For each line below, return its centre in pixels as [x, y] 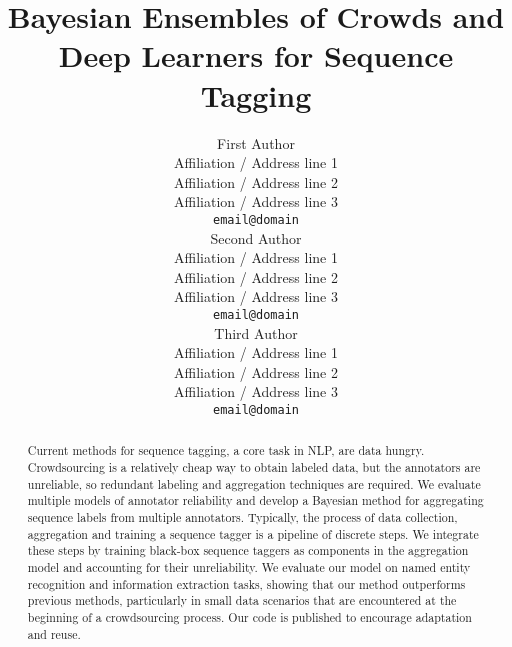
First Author [256, 142]
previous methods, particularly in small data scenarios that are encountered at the [242, 600]
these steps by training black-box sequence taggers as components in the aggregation [248, 550]
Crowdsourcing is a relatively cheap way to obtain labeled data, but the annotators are [254, 467]
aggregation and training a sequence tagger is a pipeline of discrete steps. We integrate [253, 533]
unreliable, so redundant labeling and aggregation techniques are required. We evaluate [254, 483]
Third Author [256, 332]
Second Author [256, 237]
